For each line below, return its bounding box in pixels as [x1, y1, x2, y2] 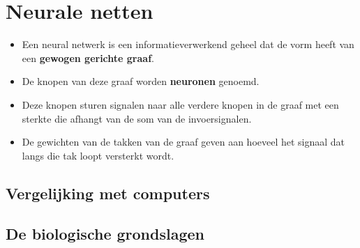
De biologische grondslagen [6, 223, 204, 245]
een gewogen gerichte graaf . [22, 50, 154, 65]
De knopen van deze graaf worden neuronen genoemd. [22, 74, 260, 88]
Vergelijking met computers [6, 182, 210, 203]
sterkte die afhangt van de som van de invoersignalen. [22, 111, 252, 125]
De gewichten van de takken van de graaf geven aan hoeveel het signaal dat [22, 134, 345, 149]
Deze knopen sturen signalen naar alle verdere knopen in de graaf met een [22, 97, 339, 111]
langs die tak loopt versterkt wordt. [22, 148, 174, 162]
